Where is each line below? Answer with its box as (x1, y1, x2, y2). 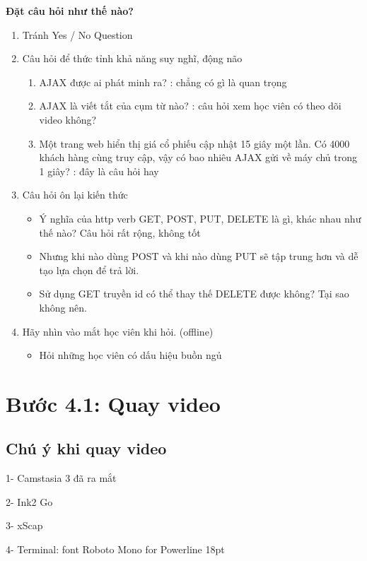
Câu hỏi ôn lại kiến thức (22, 187, 128, 202)
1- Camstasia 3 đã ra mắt (6, 471, 117, 485)
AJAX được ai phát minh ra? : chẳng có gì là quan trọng (39, 74, 287, 89)
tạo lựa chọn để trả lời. (39, 262, 139, 277)
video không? (39, 112, 97, 126)
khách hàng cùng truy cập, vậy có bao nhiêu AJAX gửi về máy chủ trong (39, 150, 358, 165)
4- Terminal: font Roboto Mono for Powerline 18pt (6, 542, 225, 557)
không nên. (39, 300, 87, 314)
